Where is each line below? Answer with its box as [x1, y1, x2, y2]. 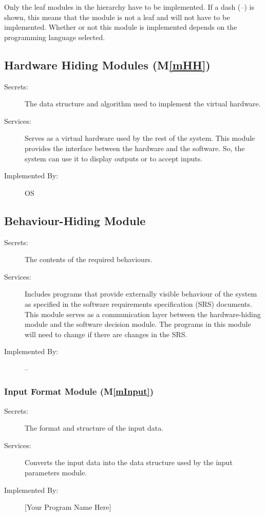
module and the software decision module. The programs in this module [25, 319, 251, 329]
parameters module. [25, 467, 87, 478]
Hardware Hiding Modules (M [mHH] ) [4, 57, 211, 72]
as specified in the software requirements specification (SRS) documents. [25, 298, 252, 309]
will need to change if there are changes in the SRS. [25, 328, 187, 339]
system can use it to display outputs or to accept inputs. [25, 153, 203, 163]
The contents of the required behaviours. [25, 254, 153, 265]
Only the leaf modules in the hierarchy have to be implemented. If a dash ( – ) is [4, 2, 254, 12]
